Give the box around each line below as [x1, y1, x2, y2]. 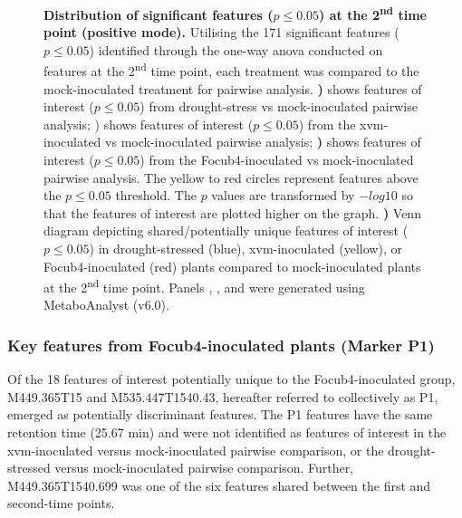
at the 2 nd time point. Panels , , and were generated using [43, 275, 365, 296]
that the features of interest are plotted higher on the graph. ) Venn [43, 203, 421, 222]
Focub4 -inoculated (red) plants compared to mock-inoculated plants [43, 256, 421, 275]
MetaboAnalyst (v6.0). [43, 295, 169, 314]
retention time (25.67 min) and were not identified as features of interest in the [7, 423, 447, 442]
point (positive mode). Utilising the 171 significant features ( [43, 23, 399, 42]
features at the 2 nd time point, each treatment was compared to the [43, 59, 419, 81]
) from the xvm [298, 114, 384, 133]
